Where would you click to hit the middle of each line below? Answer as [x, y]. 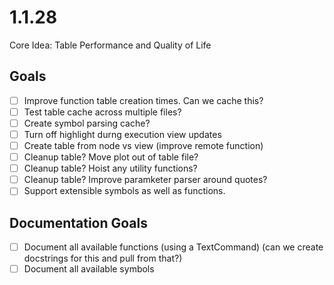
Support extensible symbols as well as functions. [124, 191]
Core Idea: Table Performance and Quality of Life [110, 45]
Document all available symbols [89, 269]
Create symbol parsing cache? [87, 123]
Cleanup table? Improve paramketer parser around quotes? [145, 180]
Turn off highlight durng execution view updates [122, 134]
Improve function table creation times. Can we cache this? [143, 100]
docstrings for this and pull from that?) [103, 258]
